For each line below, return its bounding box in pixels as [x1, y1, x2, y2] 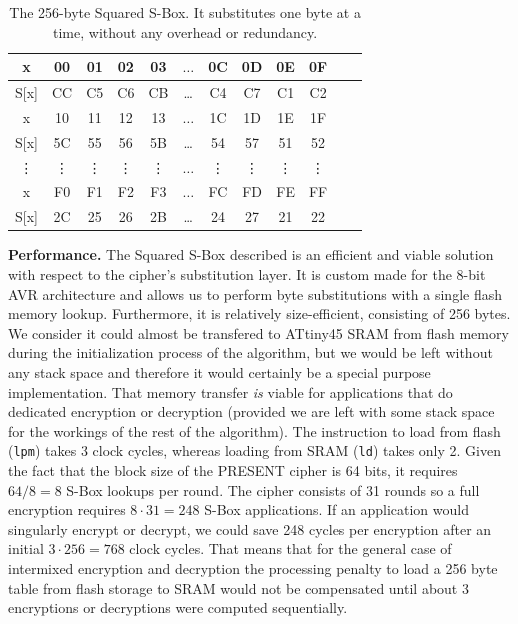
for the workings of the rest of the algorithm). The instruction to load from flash [8, 420, 501, 441]
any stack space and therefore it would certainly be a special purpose [8, 361, 431, 382]
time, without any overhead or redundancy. [53, 21, 318, 42]
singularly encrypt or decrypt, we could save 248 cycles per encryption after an [8, 518, 492, 539]
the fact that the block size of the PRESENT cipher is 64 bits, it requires [8, 459, 458, 480]
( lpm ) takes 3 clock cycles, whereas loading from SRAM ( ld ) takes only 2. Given [8, 440, 502, 461]
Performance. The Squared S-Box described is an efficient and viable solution [8, 244, 494, 265]
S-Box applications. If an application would [204, 499, 469, 520]
